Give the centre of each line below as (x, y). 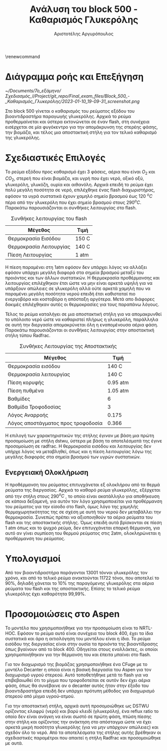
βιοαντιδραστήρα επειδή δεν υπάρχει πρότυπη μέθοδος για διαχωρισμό (80, 691)
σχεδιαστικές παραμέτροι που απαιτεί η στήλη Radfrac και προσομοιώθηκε (83, 738)
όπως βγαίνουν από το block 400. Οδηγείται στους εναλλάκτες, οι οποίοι (82, 649)
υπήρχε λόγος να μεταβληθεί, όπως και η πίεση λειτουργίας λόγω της (79, 451)
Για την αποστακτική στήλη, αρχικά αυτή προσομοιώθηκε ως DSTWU (77, 706)
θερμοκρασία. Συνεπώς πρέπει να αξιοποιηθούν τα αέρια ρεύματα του (79, 517)
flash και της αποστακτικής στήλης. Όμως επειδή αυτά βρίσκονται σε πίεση (83, 523)
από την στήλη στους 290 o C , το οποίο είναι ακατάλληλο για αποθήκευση (83, 496)
